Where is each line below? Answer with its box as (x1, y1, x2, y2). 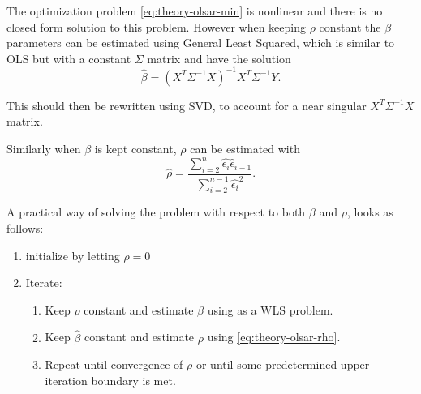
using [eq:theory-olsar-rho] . (207, 328, 341, 345)
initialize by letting (25, 246, 120, 263)
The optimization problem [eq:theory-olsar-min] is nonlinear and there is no (6, 2, 383, 19)
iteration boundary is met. (45, 371, 176, 388)
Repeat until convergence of (45, 356, 183, 373)
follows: (6, 219, 44, 236)
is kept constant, (94, 140, 177, 157)
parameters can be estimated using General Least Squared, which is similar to (6, 34, 395, 51)
